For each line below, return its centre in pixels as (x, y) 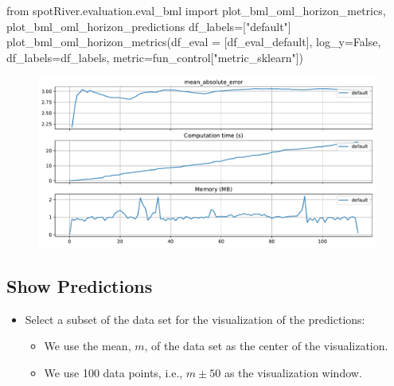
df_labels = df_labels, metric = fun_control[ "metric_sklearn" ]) (155, 57)
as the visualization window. (293, 372)
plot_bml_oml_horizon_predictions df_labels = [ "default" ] (149, 26)
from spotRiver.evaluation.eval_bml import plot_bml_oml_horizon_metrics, (196, 10)
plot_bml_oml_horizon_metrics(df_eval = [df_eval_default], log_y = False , (194, 42)
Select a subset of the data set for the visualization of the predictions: (195, 319)
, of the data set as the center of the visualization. (266, 346)
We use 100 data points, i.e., (113, 372)
